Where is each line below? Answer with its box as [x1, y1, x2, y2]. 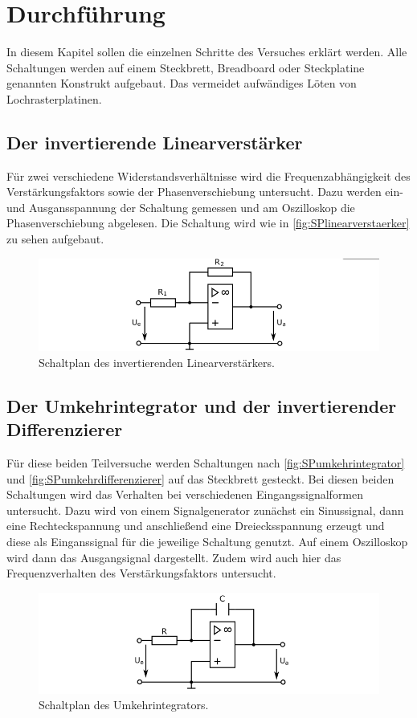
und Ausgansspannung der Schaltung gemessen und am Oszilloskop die [6, 198, 355, 215]
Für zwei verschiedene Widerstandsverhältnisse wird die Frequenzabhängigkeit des [6, 167, 411, 184]
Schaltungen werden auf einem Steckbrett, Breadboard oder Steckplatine [6, 59, 365, 75]
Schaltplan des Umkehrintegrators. [39, 696, 209, 713]
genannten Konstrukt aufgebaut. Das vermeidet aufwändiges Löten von [6, 75, 357, 92]
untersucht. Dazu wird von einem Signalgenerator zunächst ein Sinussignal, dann [6, 501, 404, 518]
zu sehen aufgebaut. [6, 230, 104, 247]
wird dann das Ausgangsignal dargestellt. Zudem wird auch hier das [6, 549, 341, 565]
